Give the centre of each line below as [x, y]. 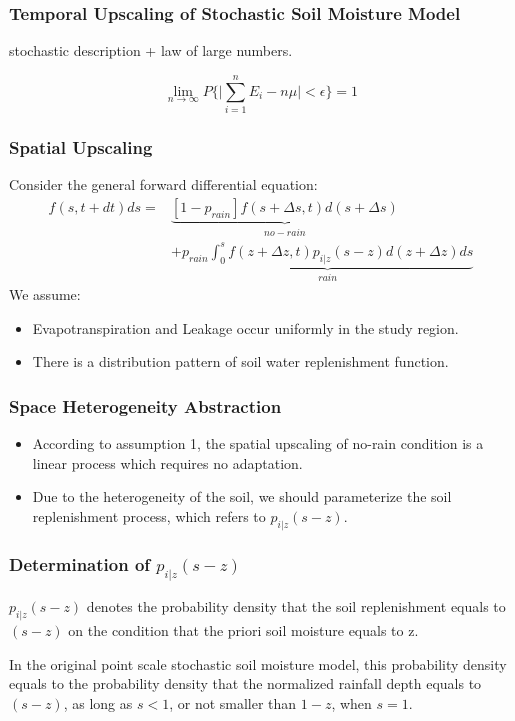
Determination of [80, 564]
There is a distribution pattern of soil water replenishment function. [240, 361]
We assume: [45, 293]
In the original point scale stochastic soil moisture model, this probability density [258, 663]
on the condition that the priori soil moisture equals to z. [243, 629]
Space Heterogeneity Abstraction [145, 405]
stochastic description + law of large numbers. [151, 50]
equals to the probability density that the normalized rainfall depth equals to [245, 683]
